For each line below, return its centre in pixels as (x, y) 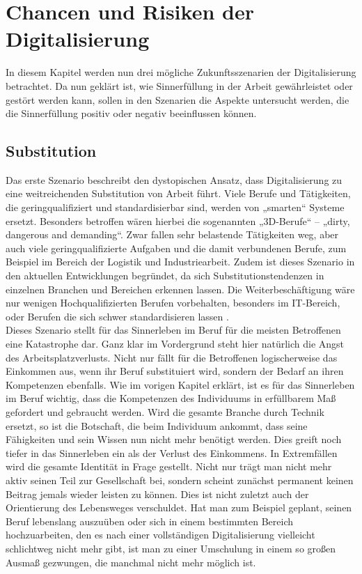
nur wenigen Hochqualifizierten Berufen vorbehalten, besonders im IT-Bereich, (173, 303)
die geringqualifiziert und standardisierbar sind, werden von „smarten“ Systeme (175, 207)
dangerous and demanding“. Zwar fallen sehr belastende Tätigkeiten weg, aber (172, 234)
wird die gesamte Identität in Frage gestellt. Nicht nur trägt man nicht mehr (169, 466)
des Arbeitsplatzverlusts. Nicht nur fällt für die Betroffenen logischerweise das (172, 357)
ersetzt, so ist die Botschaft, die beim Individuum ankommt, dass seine (157, 425)
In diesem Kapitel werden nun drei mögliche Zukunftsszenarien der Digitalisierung (181, 72)
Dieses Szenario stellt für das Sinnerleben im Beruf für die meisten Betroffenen (173, 330)
